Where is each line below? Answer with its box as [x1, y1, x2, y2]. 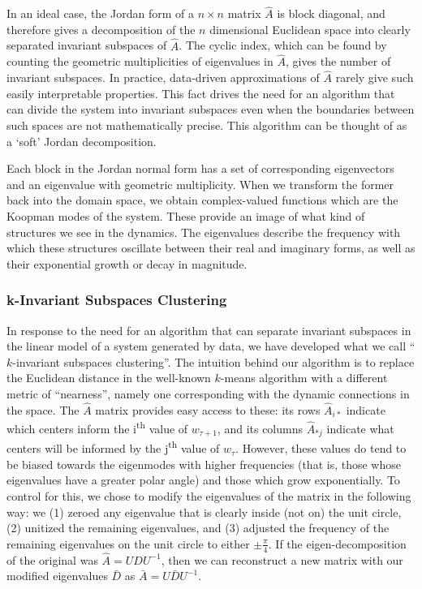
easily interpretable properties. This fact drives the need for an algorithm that [6, 84, 395, 101]
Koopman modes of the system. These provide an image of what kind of [6, 208, 365, 224]
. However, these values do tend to [235, 440, 407, 457]
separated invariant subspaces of [6, 37, 167, 54]
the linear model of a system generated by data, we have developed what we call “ [6, 337, 416, 355]
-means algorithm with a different [220, 369, 388, 386]
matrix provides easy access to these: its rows [95, 401, 321, 418]
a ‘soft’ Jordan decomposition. [6, 132, 157, 149]
